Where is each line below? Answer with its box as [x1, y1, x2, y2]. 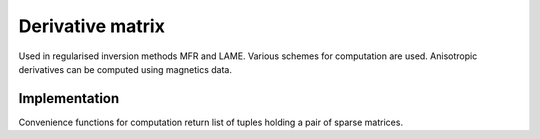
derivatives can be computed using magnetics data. [18, 63, 233, 75]
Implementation [18, 90, 120, 107]
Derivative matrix [18, 15, 165, 37]
